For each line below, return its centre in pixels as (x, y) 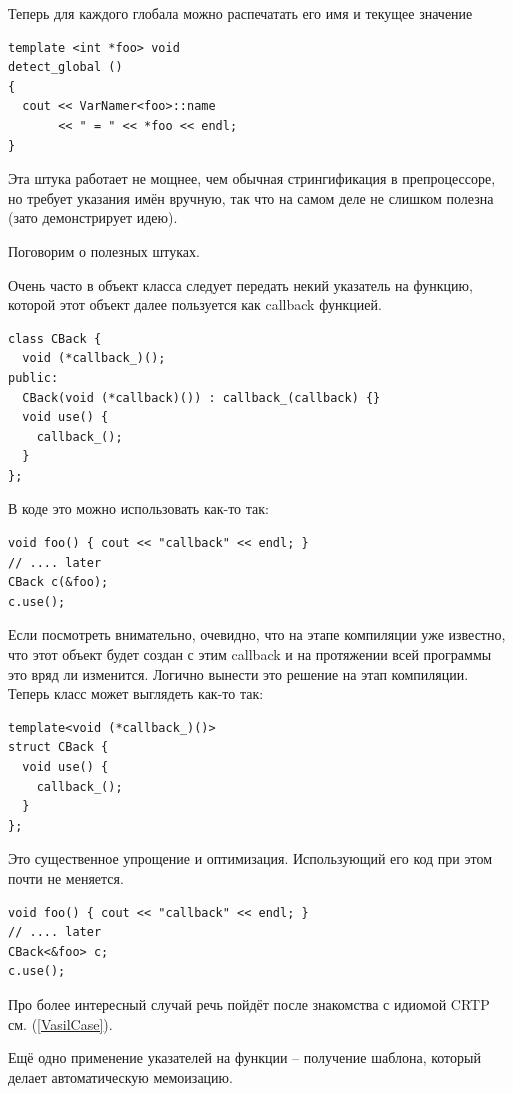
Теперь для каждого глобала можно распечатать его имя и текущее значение (240, 13)
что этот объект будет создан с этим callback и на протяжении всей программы (250, 654)
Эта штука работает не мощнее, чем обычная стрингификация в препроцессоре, (252, 178)
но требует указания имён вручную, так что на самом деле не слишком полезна (251, 197)
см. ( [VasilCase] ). (60, 1023)
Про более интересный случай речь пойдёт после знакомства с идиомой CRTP (249, 1003)
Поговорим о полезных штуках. (104, 250)
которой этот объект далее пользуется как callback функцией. (195, 304)
